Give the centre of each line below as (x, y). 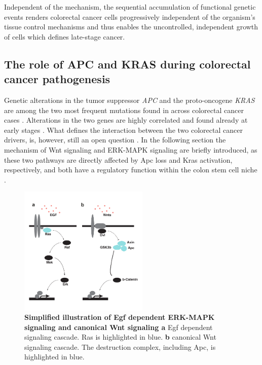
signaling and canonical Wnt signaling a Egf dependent (119, 327)
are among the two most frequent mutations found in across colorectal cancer (124, 110)
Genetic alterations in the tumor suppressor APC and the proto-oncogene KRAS (129, 100)
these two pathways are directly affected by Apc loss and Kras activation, (118, 159)
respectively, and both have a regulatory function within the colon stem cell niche (131, 170)
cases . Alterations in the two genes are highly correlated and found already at (126, 120)
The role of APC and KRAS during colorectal (127, 64)
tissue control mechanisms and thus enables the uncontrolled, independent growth (131, 27)
